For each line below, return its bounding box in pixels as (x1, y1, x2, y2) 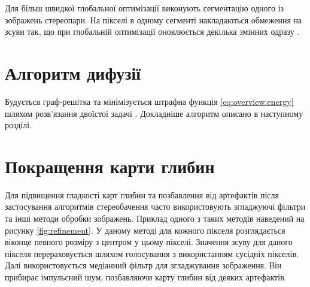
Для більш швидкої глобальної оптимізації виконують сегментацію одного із (5, 2, 284, 14)
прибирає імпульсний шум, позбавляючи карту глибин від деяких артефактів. (5, 270, 287, 283)
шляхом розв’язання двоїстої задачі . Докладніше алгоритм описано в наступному (5, 107, 303, 119)
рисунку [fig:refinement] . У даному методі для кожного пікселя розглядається (5, 223, 285, 236)
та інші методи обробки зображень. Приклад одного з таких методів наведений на (5, 212, 305, 224)
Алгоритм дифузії (5, 60, 141, 84)
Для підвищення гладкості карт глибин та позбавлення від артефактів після (5, 188, 279, 201)
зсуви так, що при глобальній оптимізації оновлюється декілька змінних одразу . (5, 25, 300, 38)
